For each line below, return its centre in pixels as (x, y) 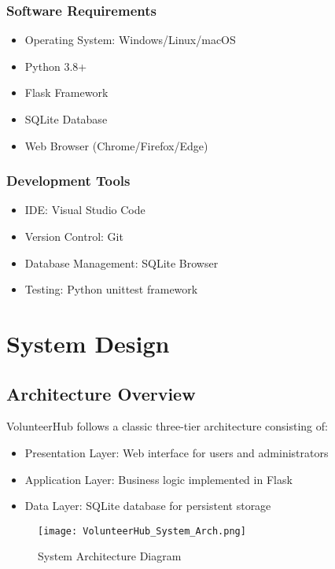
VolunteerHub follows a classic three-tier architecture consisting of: (167, 426)
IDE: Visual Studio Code (85, 210)
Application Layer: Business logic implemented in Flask (158, 479)
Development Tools (68, 181)
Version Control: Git (74, 236)
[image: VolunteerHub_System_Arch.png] (142, 531)
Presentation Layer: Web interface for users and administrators (177, 452)
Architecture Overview (101, 393)
